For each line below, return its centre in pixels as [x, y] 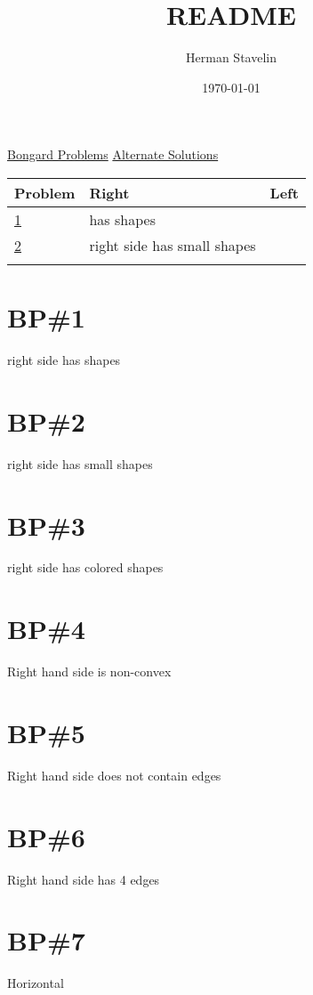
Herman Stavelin [231, 57]
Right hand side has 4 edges [84, 879]
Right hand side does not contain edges [114, 775]
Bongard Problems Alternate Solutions [113, 154]
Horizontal [36, 983]
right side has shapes [64, 360]
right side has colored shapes [85, 567]
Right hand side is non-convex [89, 671]
